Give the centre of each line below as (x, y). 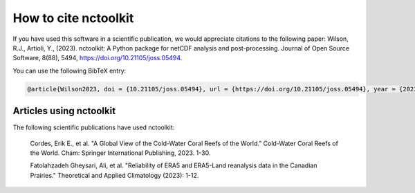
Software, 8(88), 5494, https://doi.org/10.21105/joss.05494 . (98, 58)
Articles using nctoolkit (64, 111)
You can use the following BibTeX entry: (70, 71)
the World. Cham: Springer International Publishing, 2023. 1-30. (120, 153)
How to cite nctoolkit (73, 18)
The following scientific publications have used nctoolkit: (94, 127)
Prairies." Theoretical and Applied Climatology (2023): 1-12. (114, 175)
